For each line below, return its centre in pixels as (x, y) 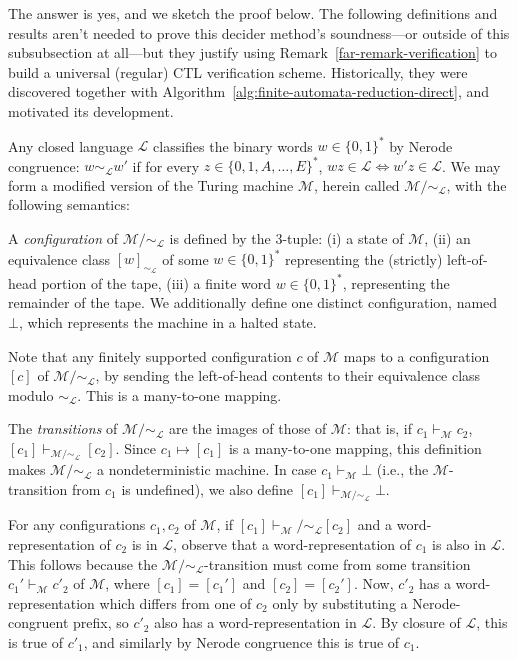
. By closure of (416, 622)
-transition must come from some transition (337, 563)
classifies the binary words (233, 145)
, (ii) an (447, 237)
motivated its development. (91, 110)
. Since (136, 447)
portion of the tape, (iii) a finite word (156, 282)
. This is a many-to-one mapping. (179, 394)
